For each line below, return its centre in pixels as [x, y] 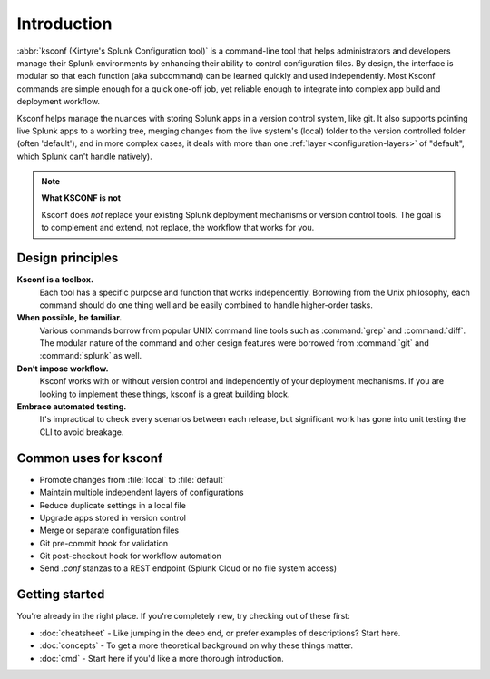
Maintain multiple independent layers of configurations [142, 492]
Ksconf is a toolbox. [55, 280]
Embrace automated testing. [72, 407]
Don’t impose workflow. [63, 369]
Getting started [61, 595]
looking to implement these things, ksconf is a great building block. [165, 394]
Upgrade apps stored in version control [113, 517]
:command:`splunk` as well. [91, 356]
